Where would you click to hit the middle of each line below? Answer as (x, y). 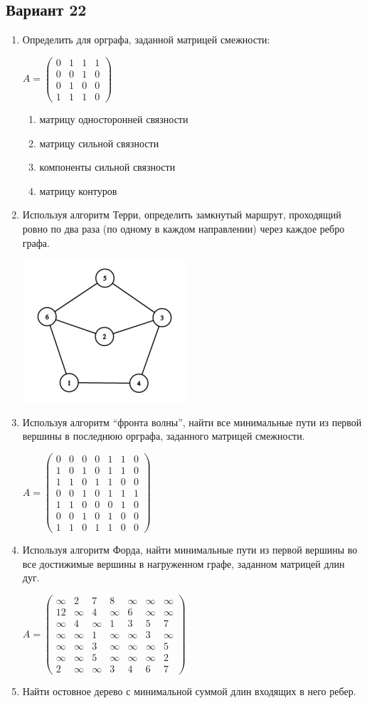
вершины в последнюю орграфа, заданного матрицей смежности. (164, 436)
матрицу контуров (78, 190)
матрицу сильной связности (99, 143)
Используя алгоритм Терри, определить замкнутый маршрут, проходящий (182, 215)
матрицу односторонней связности (114, 118)
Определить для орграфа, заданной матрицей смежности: (146, 39)
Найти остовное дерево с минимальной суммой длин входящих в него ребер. (189, 691)
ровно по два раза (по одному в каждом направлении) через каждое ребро (183, 228)
